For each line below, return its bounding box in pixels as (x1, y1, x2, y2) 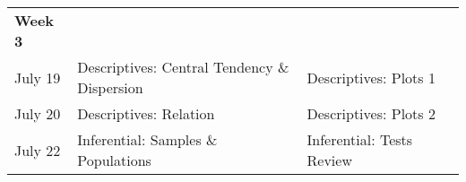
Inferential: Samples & (77, 129, 218, 150)
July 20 (14, 103, 61, 124)
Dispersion (77, 77, 143, 98)
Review (306, 150, 352, 170)
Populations (77, 150, 151, 170)
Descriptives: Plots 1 (306, 66, 436, 88)
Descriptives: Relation (77, 103, 215, 124)
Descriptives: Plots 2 (306, 103, 436, 124)
